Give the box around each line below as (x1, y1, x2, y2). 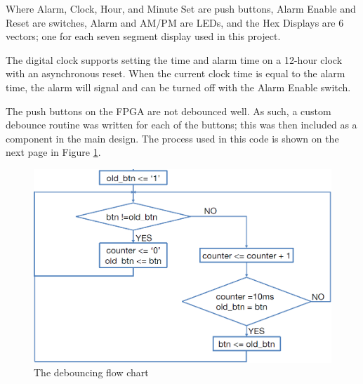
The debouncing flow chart (34, 365, 149, 380)
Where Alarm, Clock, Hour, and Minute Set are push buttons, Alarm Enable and (6, 1, 356, 15)
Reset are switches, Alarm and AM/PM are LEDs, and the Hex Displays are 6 (6, 15, 344, 29)
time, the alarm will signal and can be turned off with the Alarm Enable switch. (6, 79, 351, 94)
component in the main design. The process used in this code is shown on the (6, 131, 339, 145)
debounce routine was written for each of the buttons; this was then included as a (6, 117, 357, 132)
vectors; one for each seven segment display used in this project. (6, 29, 281, 44)
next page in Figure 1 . (6, 145, 101, 159)
